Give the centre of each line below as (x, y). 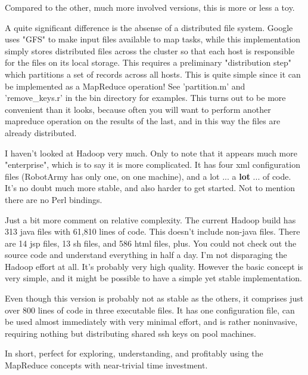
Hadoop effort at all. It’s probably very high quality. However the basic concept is (154, 266)
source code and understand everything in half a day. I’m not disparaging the (146, 255)
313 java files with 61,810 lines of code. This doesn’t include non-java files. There (153, 231)
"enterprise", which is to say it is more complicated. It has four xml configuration (153, 165)
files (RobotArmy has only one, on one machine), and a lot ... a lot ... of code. (148, 176)
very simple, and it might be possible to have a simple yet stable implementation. (153, 278)
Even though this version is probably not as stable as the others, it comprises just (154, 298)
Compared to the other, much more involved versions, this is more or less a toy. (150, 7)
